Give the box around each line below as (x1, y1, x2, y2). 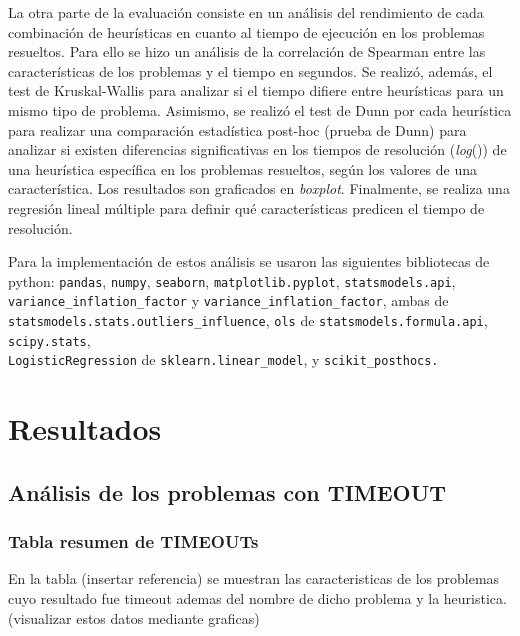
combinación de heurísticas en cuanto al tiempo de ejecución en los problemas (8, 21, 485, 42)
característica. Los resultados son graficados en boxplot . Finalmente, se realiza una (8, 178, 510, 199)
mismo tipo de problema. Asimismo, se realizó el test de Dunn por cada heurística (8, 99, 512, 120)
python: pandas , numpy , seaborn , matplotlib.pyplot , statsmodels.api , (8, 270, 456, 291)
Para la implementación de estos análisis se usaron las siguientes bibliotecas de (8, 251, 490, 272)
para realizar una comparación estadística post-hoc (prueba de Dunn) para (8, 119, 467, 140)
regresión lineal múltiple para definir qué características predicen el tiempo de (8, 197, 485, 218)
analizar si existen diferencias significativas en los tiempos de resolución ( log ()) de (8, 139, 507, 160)
